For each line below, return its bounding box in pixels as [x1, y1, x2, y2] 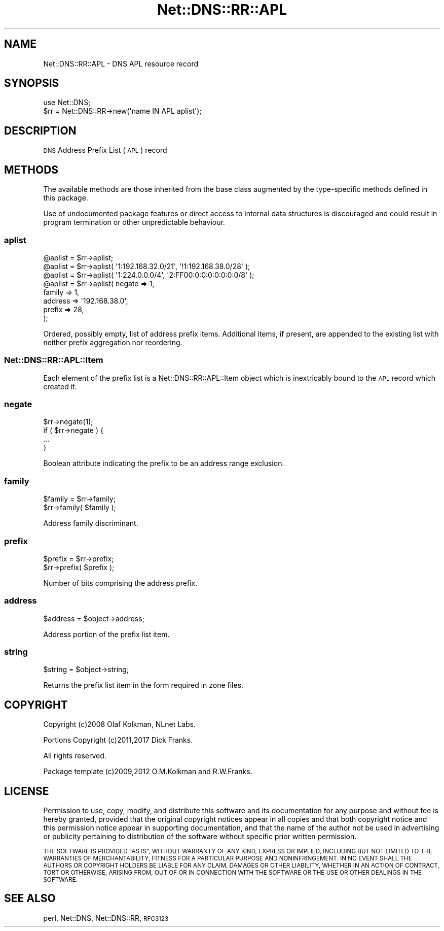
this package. [43, 193, 88, 203]
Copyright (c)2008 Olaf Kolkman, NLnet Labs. [43, 720, 196, 729]
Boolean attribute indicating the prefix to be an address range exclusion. [43, 459, 284, 468]
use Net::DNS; [43, 98, 91, 107]
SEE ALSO [4, 892, 56, 905]
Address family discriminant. [43, 519, 138, 528]
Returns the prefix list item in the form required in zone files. [43, 681, 244, 690]
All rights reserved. [43, 751, 106, 760]
